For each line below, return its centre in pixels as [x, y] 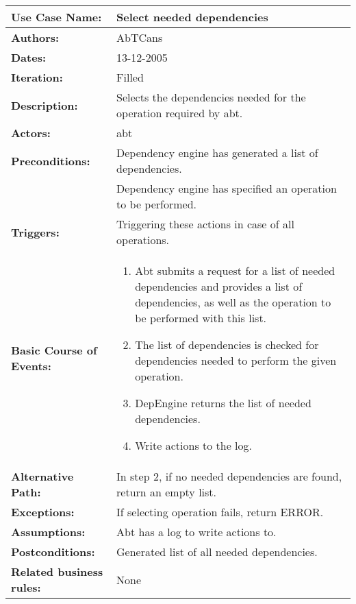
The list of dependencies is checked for [227, 345]
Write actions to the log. [194, 445]
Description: [44, 105]
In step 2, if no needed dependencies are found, [229, 476]
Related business [57, 571]
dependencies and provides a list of [219, 286]
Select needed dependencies [192, 17]
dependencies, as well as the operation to [233, 302]
